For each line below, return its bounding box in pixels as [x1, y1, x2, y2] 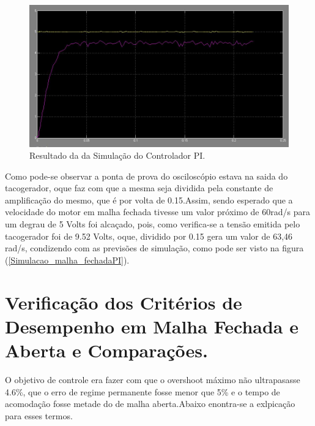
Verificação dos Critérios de [5, 289, 242, 314]
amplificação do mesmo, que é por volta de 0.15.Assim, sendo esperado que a [5, 193, 293, 206]
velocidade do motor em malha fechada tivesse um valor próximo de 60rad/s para [5, 205, 310, 218]
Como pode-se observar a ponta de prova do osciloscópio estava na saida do [5, 169, 288, 182]
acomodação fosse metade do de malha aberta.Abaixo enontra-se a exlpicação [5, 397, 295, 410]
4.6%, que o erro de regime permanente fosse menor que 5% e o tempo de [5, 385, 280, 398]
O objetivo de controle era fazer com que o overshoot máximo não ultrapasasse [5, 373, 300, 386]
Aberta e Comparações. [5, 338, 208, 362]
